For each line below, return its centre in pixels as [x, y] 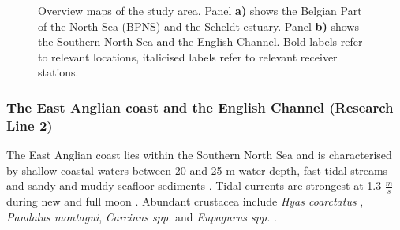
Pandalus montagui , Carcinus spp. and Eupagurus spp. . [142, 216]
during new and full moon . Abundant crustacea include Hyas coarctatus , [185, 201]
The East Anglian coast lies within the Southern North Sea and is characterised [199, 155]
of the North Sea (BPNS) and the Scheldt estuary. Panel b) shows [198, 26]
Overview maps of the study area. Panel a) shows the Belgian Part [200, 10]
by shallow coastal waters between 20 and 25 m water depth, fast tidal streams [197, 170]
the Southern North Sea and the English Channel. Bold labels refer [200, 41]
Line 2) [30, 125]
